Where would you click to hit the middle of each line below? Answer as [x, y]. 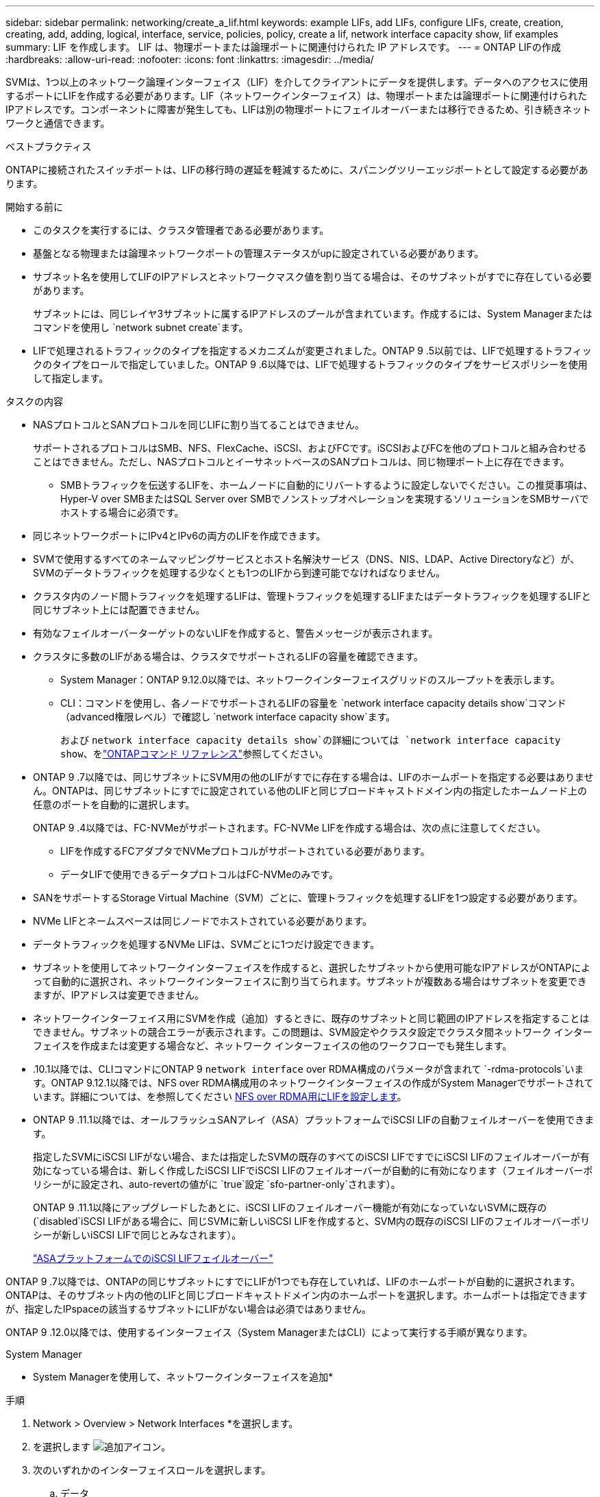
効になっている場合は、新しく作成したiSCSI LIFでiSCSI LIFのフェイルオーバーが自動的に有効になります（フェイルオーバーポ [313, 1170]
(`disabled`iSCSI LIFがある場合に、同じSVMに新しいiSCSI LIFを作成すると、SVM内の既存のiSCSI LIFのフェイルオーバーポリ [312, 1221]
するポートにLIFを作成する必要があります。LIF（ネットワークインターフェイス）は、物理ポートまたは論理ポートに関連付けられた [297, 96]
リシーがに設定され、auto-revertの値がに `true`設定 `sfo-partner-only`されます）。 [217, 1184]
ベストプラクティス [49, 146]
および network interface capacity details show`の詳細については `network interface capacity [311, 740]
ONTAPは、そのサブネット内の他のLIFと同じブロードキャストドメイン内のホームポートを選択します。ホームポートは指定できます [297, 1295]
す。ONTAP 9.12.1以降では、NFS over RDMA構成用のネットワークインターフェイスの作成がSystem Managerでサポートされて [313, 1083]
